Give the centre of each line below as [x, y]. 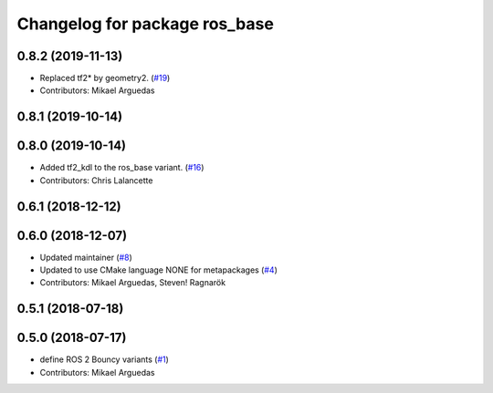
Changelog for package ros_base [145, 24]
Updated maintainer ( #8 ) [86, 257]
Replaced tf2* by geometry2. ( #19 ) [105, 78]
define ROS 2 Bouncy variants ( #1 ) [104, 359]
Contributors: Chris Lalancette [96, 180]
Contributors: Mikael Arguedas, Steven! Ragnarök [133, 283]
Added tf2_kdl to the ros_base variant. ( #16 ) [122, 168]
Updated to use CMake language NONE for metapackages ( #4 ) [159, 270]
